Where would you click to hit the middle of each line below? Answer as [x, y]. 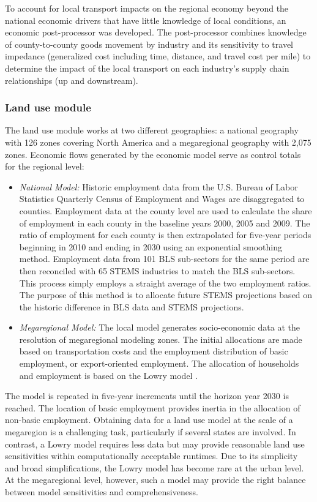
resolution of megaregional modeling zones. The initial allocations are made [161, 339]
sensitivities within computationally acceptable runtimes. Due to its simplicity [151, 456]
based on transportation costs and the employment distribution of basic [154, 351]
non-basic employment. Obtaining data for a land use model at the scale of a [149, 420]
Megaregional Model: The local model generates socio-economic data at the [160, 327]
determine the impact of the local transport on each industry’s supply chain [147, 68]
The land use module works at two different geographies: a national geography [152, 130]
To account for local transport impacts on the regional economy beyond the [147, 8]
